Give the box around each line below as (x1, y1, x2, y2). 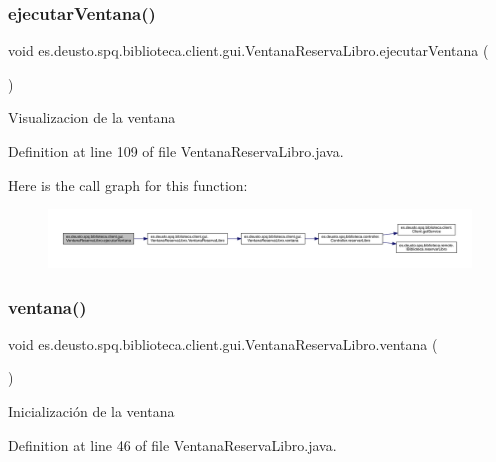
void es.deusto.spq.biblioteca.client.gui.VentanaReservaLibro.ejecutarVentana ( (8, 40, 489, 61)
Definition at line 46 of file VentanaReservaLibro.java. (8, 434, 337, 455)
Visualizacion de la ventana (8, 107, 176, 128)
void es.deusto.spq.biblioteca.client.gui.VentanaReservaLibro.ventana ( (8, 333, 438, 354)
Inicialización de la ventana (8, 400, 175, 421)
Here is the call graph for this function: (8, 174, 248, 195)
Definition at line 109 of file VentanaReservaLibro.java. (8, 141, 344, 161)
